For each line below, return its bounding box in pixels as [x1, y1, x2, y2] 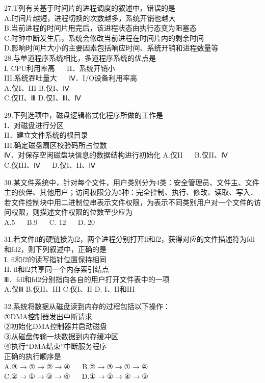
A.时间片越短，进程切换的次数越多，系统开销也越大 [4, 12, 176, 23]
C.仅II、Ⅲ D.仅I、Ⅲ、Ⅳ [4, 92, 82, 103]
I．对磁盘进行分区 [4, 119, 64, 130]
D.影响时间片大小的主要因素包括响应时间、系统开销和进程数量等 [4, 42, 219, 53]
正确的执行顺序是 [4, 351, 61, 361]
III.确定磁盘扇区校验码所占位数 [4, 139, 107, 150]
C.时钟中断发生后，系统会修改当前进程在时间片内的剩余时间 [4, 32, 204, 43]
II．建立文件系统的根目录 [4, 130, 88, 140]
